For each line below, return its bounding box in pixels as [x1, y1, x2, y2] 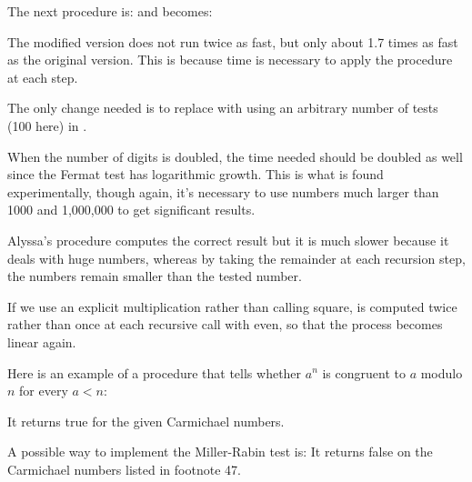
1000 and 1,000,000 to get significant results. [7, 200, 256, 219]
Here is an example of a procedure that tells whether [7, 363, 302, 382]
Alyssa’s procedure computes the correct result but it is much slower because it [7, 230, 449, 249]
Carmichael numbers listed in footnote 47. [7, 459, 241, 478]
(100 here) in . [7, 115, 87, 135]
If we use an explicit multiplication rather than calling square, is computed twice [7, 296, 457, 316]
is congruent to [322, 363, 406, 382]
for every [19, 381, 68, 400]
